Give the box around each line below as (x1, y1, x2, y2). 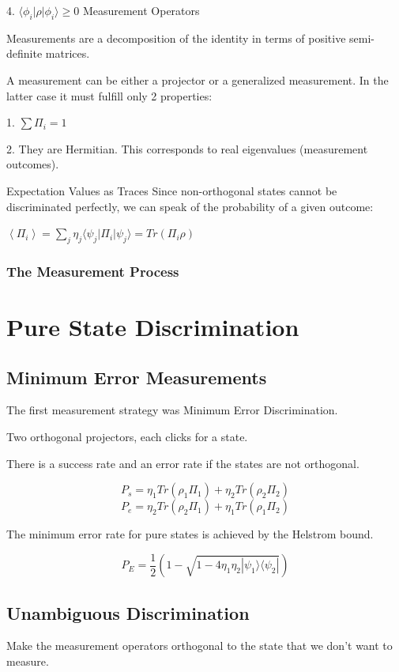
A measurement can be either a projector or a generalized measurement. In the (6, 71, 389, 88)
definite (6, 45, 43, 62)
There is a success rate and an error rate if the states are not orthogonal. (6, 455, 359, 471)
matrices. (45, 45, 90, 62)
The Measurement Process (6, 261, 179, 281)
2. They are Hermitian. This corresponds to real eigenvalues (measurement (6, 140, 368, 157)
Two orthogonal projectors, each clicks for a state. (6, 428, 248, 444)
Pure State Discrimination (6, 310, 299, 342)
